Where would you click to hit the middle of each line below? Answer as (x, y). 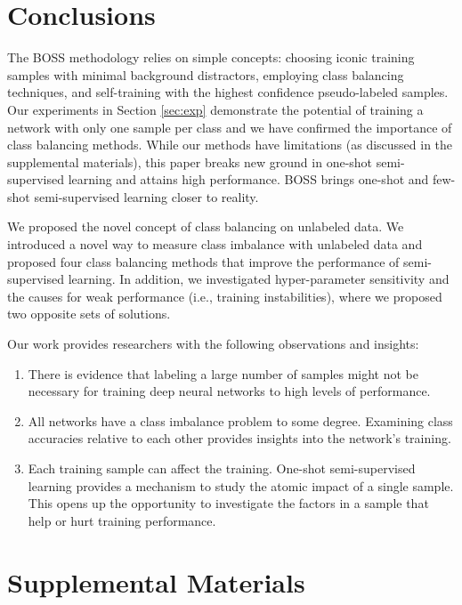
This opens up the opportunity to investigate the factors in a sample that (228, 503)
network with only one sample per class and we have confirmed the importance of (230, 127)
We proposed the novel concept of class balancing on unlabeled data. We (206, 226)
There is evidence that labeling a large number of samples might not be (223, 373)
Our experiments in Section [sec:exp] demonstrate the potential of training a (215, 109)
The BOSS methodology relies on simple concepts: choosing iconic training (211, 57)
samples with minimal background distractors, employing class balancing (206, 74)
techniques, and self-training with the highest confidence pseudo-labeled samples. (228, 92)
